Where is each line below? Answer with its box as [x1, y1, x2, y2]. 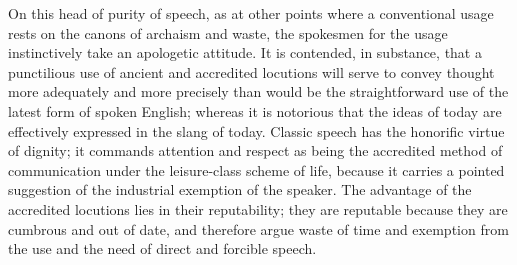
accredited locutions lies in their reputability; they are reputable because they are [8, 198, 508, 219]
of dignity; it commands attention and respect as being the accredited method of [8, 140, 503, 161]
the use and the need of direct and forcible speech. [8, 238, 317, 259]
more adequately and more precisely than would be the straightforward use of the [8, 81, 509, 102]
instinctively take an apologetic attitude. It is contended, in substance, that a [8, 42, 482, 63]
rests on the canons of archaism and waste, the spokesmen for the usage [8, 22, 448, 43]
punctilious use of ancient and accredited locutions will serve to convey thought [8, 61, 495, 82]
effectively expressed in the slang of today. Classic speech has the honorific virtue [8, 120, 505, 141]
